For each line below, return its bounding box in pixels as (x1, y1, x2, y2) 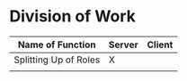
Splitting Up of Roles (13, 53, 101, 66)
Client (147, 38, 174, 51)
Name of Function (17, 38, 96, 51)
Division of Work (9, 6, 137, 27)
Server (108, 38, 138, 51)
